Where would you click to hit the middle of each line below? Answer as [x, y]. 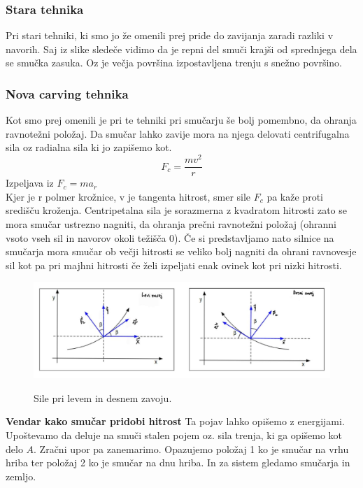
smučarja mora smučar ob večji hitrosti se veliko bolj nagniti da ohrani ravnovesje [181, 251]
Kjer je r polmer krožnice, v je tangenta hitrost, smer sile [128, 196]
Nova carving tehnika [67, 93]
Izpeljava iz [30, 183]
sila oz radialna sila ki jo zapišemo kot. [89, 147]
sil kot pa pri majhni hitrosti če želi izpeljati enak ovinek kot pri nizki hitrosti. [174, 265]
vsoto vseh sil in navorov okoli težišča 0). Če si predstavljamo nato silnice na [170, 237]
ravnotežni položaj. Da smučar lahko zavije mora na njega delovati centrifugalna [178, 133]
